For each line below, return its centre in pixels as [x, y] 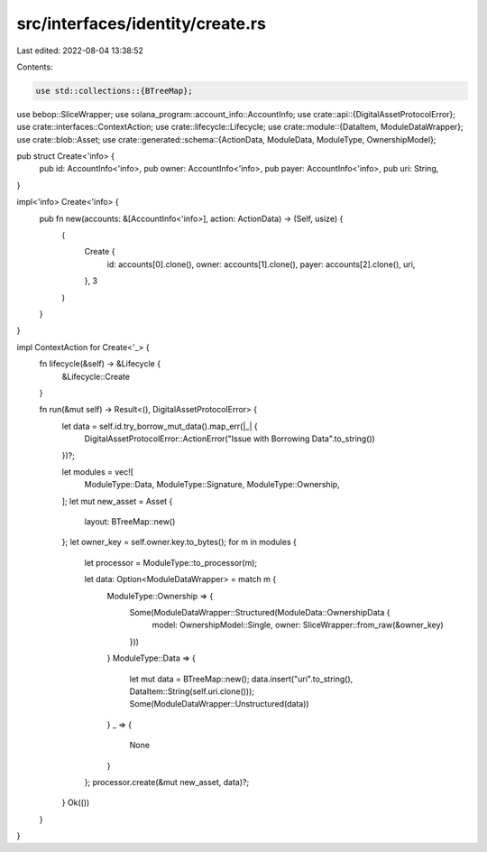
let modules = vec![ [98, 472]
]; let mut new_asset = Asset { [117, 501]
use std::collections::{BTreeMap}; [114, 91]
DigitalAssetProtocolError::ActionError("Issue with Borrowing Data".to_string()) [230, 439]
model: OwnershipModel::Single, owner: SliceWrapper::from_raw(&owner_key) [298, 625]
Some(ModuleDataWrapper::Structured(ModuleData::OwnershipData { [260, 613]
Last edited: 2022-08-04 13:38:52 [80, 51]
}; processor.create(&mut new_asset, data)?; [167, 782]
